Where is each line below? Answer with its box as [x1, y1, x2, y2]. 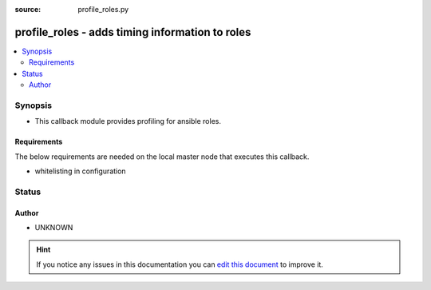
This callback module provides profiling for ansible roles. [34, 117, 221, 126]
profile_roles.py [77, 5, 129, 14]
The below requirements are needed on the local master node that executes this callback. [14, 152, 310, 161]
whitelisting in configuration [34, 166, 127, 176]
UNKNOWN [34, 222, 73, 232]
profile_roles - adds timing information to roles [14, 25, 251, 39]
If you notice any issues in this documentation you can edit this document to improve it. [36, 260, 323, 269]
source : [14, 5, 42, 14]
